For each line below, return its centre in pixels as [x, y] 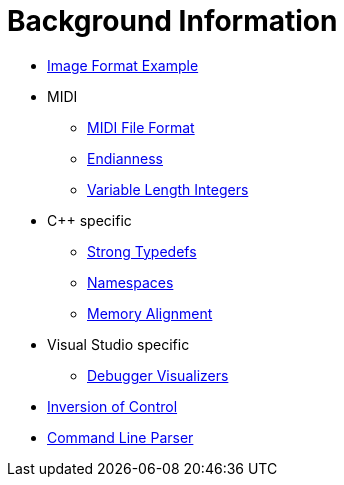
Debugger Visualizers [158, 375]
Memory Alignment [150, 313]
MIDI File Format [141, 127]
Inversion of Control [112, 406]
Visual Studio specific [118, 344]
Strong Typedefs [142, 251]
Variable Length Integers [168, 189]
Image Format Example [123, 65]
